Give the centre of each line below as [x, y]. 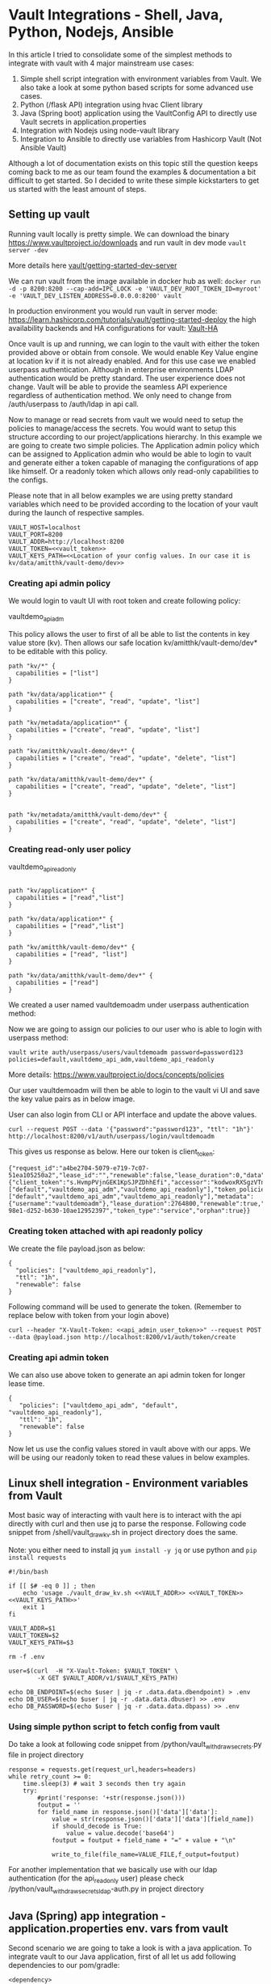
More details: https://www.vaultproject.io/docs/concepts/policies [116, 1075]
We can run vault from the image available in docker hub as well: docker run [135, 281]
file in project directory [46, 1755]
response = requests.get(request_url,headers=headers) [102, 1770]
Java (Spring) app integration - [88, 1916]
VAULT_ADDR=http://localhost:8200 [67, 541]
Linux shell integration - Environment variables [128, 1483]
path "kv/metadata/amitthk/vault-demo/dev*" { [88, 815]
